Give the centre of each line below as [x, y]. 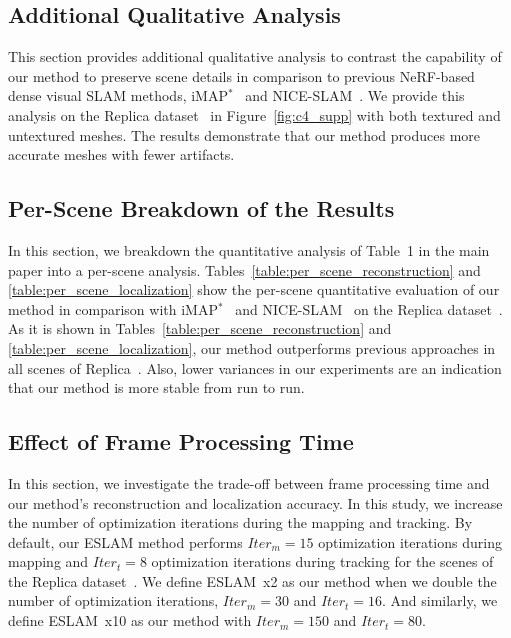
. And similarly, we [439, 600]
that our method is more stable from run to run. [156, 387]
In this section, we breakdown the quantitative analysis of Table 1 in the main [249, 249]
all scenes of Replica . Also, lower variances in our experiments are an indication [255, 367]
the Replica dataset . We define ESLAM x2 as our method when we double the [252, 580]
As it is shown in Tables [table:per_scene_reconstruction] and [200, 328]
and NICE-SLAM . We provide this [355, 95]
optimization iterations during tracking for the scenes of [322, 561]
